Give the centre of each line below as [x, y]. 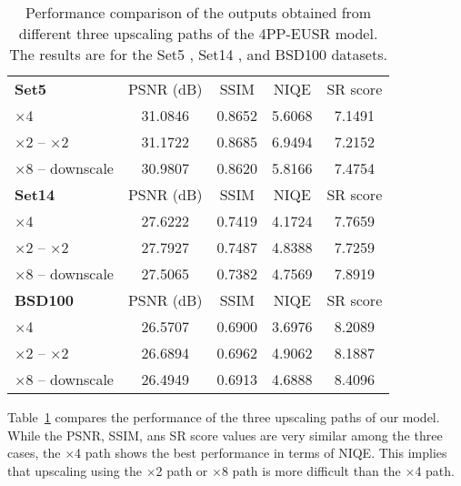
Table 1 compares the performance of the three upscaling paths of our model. [224, 417]
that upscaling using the [75, 470]
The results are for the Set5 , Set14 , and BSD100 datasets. [198, 54]
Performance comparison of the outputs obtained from [199, 12]
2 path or [182, 470]
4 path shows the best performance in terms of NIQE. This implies [261, 453]
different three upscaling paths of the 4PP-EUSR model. [198, 33]
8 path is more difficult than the [311, 470]
